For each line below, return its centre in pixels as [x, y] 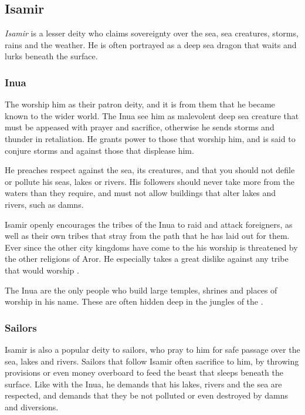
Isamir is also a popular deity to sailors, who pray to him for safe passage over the [152, 349]
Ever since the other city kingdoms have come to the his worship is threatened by [151, 247]
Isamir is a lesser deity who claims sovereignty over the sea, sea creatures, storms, [152, 33]
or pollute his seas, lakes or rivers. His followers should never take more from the [150, 181]
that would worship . [42, 270]
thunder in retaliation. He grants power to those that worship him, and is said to [150, 138]
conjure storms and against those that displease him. [99, 150]
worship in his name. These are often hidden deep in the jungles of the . [134, 301]
